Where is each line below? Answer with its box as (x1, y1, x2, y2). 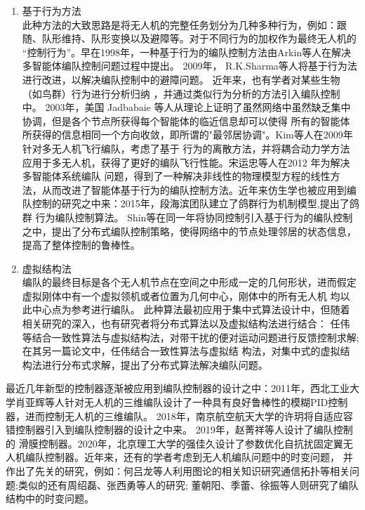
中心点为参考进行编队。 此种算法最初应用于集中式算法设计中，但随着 (32, 302, 350, 317)
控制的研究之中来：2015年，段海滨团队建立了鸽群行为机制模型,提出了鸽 (32, 196, 359, 211)
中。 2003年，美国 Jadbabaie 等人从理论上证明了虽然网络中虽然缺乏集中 (22, 100, 351, 115)
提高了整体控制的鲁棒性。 (22, 237, 140, 252)
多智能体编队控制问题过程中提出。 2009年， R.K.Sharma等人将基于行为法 (22, 58, 357, 73)
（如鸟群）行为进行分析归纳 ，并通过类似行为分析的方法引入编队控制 (22, 86, 340, 100)
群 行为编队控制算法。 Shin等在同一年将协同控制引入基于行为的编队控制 (22, 209, 353, 224)
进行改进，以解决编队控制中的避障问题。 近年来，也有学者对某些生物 (22, 72, 340, 86)
